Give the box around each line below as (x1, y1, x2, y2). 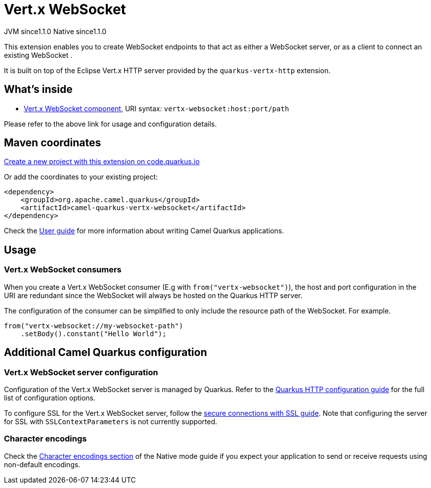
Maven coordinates (4, 136, 101, 149)
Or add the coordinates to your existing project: (4, 173, 158, 181)
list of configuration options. (4, 393, 96, 402)
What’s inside (4, 83, 73, 96)
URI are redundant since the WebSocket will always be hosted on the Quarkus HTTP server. (4, 291, 302, 300)
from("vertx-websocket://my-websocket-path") (4, 321, 183, 330)
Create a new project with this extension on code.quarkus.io (4, 157, 200, 166)
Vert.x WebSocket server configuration (4, 367, 158, 377)
